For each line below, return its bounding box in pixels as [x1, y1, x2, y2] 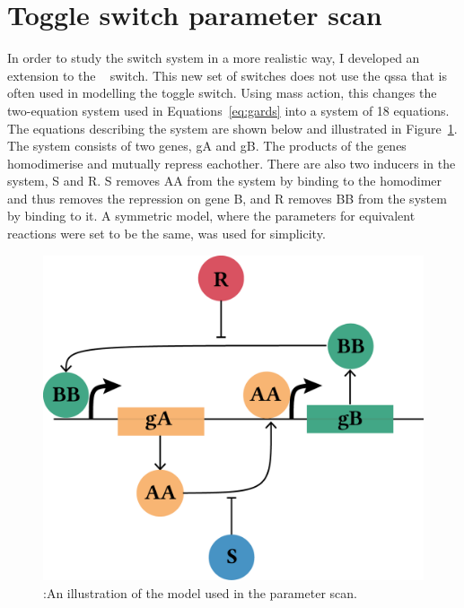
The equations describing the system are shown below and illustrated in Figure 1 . [7, 118, 458, 137]
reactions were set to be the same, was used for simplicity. [7, 224, 326, 243]
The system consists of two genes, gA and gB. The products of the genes [7, 136, 407, 155]
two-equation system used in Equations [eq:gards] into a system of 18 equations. [7, 100, 450, 119]
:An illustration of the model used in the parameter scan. [43, 583, 357, 602]
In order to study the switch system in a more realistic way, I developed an [7, 48, 420, 67]
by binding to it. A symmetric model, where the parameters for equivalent [7, 206, 416, 225]
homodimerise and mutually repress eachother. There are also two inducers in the [7, 153, 456, 172]
